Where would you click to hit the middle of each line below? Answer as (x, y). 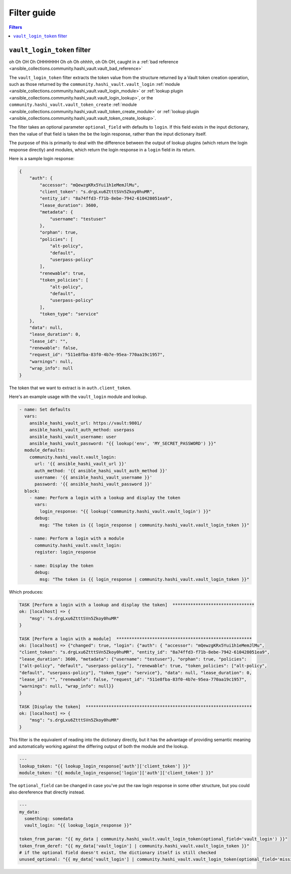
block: (32, 491)
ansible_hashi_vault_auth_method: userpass (82, 430)
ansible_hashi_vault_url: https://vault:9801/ (86, 423)
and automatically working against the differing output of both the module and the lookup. (99, 746)
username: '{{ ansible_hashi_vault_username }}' (93, 477)
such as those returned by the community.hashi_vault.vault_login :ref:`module (95, 84)
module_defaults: (45, 450)
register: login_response (65, 552)
